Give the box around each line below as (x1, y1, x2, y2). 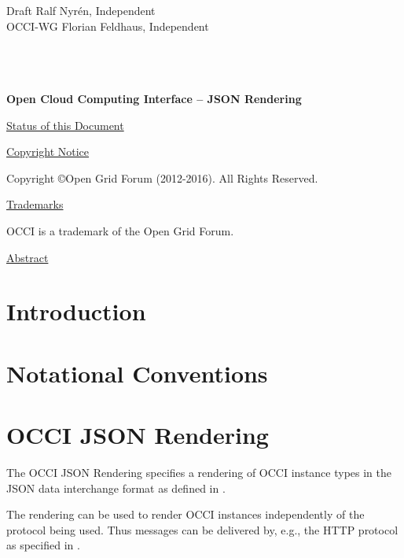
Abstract (6, 249, 49, 265)
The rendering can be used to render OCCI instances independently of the (6, 506, 365, 523)
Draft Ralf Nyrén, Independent (6, 2, 156, 18)
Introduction (6, 295, 146, 327)
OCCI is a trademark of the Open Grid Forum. (6, 222, 234, 238)
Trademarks (6, 196, 64, 212)
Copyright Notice (6, 143, 90, 160)
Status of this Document (6, 116, 124, 133)
